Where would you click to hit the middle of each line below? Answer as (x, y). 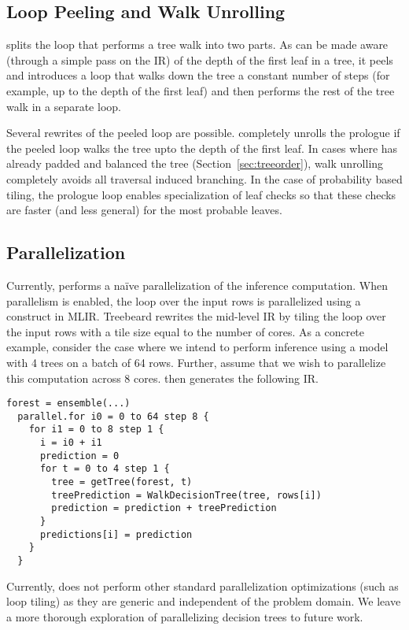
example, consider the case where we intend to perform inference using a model (197, 347)
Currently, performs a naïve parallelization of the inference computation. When (197, 285)
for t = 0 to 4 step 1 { (105, 469)
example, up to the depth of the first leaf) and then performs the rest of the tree (201, 90)
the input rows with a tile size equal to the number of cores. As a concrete (186, 331)
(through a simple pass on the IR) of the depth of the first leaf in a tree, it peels (200, 59)
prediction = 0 (79, 456)
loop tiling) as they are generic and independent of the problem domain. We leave (204, 601)
